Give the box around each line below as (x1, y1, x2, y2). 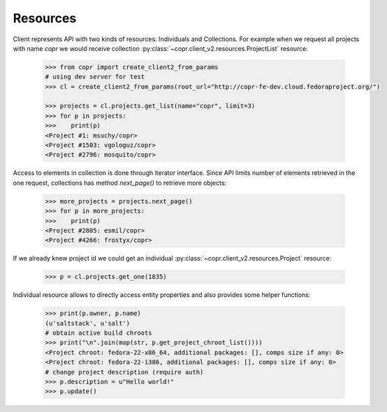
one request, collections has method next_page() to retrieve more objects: (13, 178, 227, 187)
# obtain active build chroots (45, 329, 153, 337)
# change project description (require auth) (45, 368, 204, 376)
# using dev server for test (45, 73, 145, 81)
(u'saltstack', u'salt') (45, 319, 131, 327)
